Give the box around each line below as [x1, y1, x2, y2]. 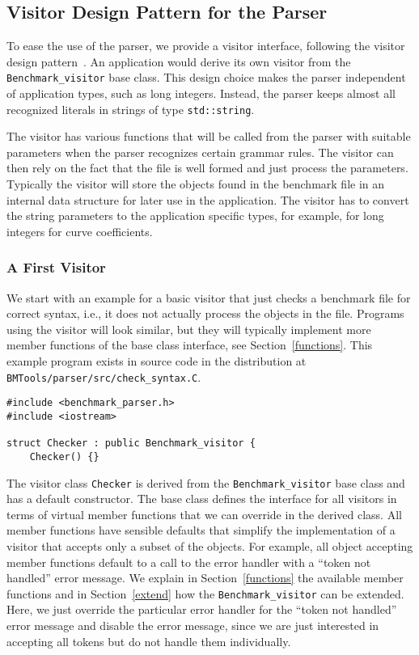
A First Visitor [6, 257, 106, 277]
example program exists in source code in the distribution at [6, 353, 307, 370]
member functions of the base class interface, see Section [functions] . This [6, 336, 373, 353]
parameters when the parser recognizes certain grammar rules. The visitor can [6, 143, 394, 160]
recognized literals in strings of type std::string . [6, 100, 255, 117]
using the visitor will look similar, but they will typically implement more [6, 320, 371, 337]
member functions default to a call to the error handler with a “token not [6, 553, 371, 570]
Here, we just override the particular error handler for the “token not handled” [6, 601, 397, 618]
